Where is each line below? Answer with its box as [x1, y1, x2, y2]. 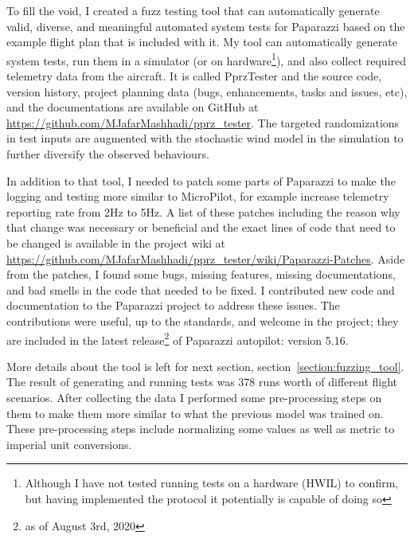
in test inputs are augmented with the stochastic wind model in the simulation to [6, 130, 404, 146]
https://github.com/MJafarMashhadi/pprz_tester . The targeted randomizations [6, 114, 400, 131]
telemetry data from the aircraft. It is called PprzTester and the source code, [6, 68, 382, 84]
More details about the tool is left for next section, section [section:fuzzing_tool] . [6, 357, 404, 374]
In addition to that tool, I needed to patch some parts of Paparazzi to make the [6, 172, 396, 189]
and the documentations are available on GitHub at [6, 99, 259, 115]
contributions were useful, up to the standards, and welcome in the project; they [6, 312, 399, 329]
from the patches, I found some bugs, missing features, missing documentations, [6, 266, 396, 283]
